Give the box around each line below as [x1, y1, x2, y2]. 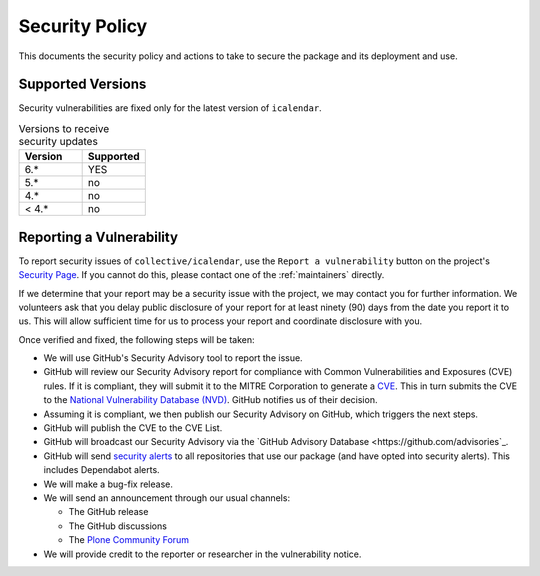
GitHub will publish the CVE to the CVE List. [43, 422, 223, 434]
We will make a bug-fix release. [43, 478, 174, 490]
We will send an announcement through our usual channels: [43, 491, 290, 504]
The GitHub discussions [68, 520, 167, 532]
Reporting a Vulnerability [18, 228, 179, 245]
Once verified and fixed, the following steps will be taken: [18, 333, 255, 345]
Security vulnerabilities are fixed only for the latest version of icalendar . [18, 102, 322, 114]
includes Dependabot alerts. [43, 464, 160, 476]
